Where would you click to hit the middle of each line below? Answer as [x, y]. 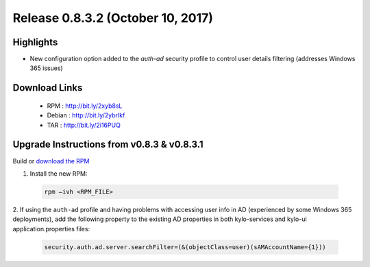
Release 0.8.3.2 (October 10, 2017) [113, 18]
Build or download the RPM [51, 161]
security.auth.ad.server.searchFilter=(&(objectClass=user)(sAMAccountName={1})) [185, 247]
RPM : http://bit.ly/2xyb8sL [85, 106]
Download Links [48, 88]
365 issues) [46, 68]
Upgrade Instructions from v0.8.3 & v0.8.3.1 [108, 144]
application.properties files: [51, 229]
